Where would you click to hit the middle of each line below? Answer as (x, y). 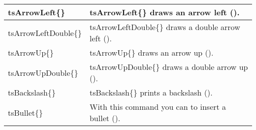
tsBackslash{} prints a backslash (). (151, 92)
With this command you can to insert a (158, 107)
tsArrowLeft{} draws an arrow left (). (164, 12)
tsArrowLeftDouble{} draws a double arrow (165, 27)
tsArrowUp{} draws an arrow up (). (151, 52)
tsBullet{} (25, 112)
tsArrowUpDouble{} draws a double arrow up (169, 67)
